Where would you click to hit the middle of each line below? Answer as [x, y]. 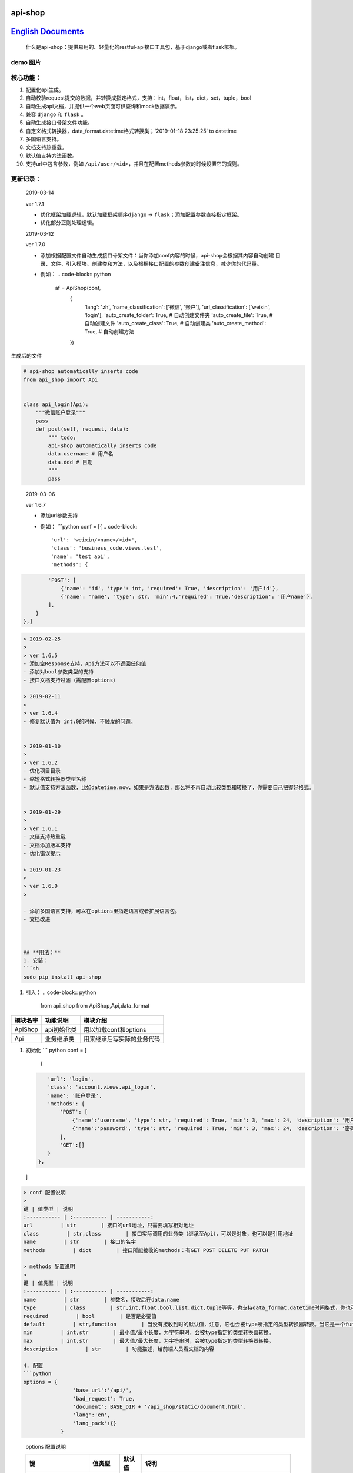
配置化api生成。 [45, 90]
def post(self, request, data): [82, 429]
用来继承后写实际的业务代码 [122, 1039]
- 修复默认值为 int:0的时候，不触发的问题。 [80, 721]
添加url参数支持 [59, 516]
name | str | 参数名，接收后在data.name [101, 1299]
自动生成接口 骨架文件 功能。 [59, 123]
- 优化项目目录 [42, 771]
